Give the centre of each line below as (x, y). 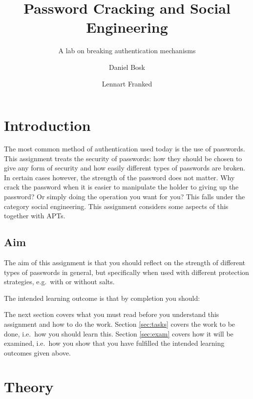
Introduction (47, 125)
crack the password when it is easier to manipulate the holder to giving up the (121, 187)
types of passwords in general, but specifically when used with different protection (126, 272)
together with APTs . (35, 216)
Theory (29, 386)
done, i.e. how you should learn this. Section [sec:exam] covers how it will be (119, 333)
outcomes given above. (37, 352)
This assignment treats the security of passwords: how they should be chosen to (123, 158)
